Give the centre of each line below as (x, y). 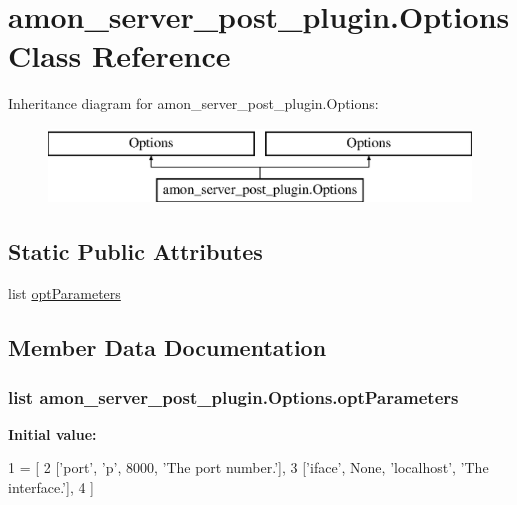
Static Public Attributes (135, 251)
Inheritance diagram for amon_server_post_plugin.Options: (193, 103)
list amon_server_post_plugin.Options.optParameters (233, 396)
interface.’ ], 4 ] (51, 487)
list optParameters (64, 293)
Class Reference (119, 55)
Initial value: (52, 433)
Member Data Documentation (167, 347)
